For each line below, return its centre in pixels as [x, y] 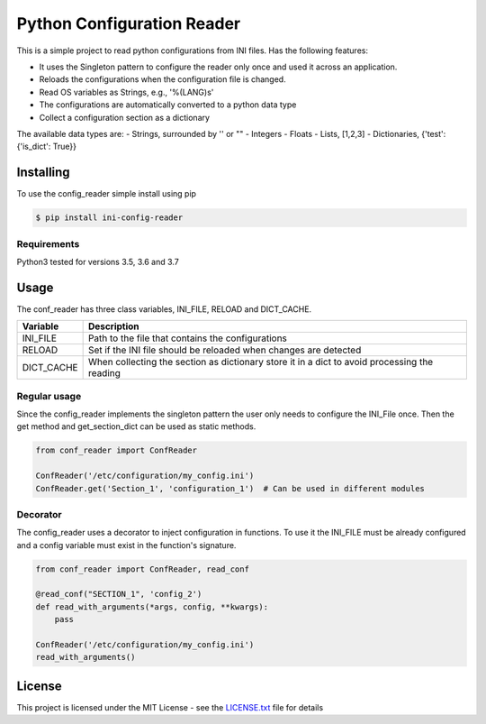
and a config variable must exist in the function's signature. [126, 545]
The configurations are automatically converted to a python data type [168, 105]
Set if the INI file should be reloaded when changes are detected [225, 350]
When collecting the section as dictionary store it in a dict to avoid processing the [261, 362]
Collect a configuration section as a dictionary [125, 117]
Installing [44, 173]
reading [104, 373]
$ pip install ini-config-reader [109, 218]
